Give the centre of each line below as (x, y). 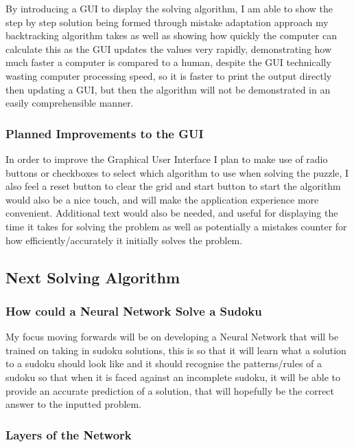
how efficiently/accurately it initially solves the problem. (124, 240)
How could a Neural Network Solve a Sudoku (134, 310)
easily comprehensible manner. (70, 103)
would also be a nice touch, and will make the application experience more (162, 199)
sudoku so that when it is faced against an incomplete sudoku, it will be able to (173, 377)
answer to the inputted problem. (74, 404)
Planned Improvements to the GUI (105, 133)
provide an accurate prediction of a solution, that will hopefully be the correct (170, 390)
